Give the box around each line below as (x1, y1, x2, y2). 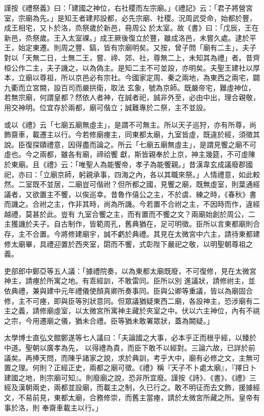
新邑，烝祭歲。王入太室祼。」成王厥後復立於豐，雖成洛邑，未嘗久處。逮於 (4, 32, 249, 43)
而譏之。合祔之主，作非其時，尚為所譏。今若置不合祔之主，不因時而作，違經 (4, 199, 260, 209)
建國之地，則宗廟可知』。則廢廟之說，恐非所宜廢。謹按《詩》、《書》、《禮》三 (4, 372, 256, 382)
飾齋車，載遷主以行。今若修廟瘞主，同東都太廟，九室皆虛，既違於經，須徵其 (4, 129, 260, 140)
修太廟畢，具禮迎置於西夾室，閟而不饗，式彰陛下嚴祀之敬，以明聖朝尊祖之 (4, 238, 253, 249)
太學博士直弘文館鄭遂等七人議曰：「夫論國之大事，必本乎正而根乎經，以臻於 (4, 332, 256, 343)
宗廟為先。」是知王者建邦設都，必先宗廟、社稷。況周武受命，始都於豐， (18, 12, 256, 23)
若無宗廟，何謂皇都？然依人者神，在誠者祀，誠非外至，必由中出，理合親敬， (4, 92, 260, 103)
